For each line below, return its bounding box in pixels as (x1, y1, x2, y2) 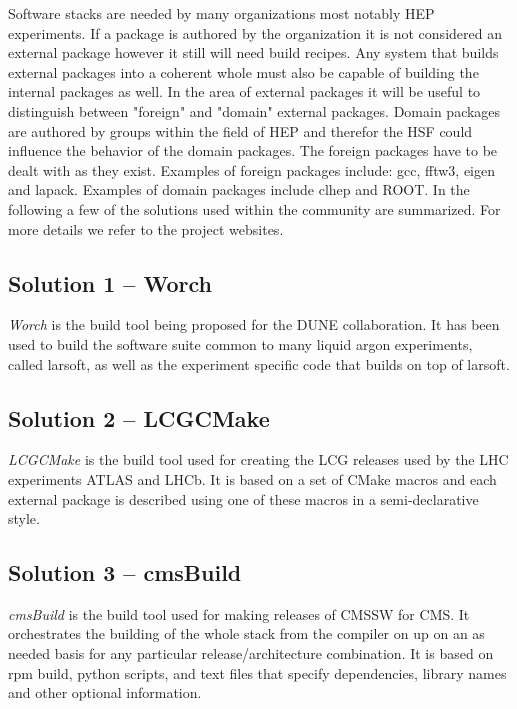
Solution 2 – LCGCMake (8, 402, 270, 433)
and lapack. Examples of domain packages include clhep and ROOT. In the (8, 179, 470, 200)
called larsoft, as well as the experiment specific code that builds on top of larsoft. (8, 353, 510, 374)
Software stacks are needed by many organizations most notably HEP (8, 3, 435, 23)
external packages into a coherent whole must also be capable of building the (8, 61, 479, 82)
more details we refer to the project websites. (8, 218, 284, 239)
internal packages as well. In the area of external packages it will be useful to (8, 81, 481, 102)
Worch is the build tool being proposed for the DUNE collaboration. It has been (8, 314, 500, 335)
